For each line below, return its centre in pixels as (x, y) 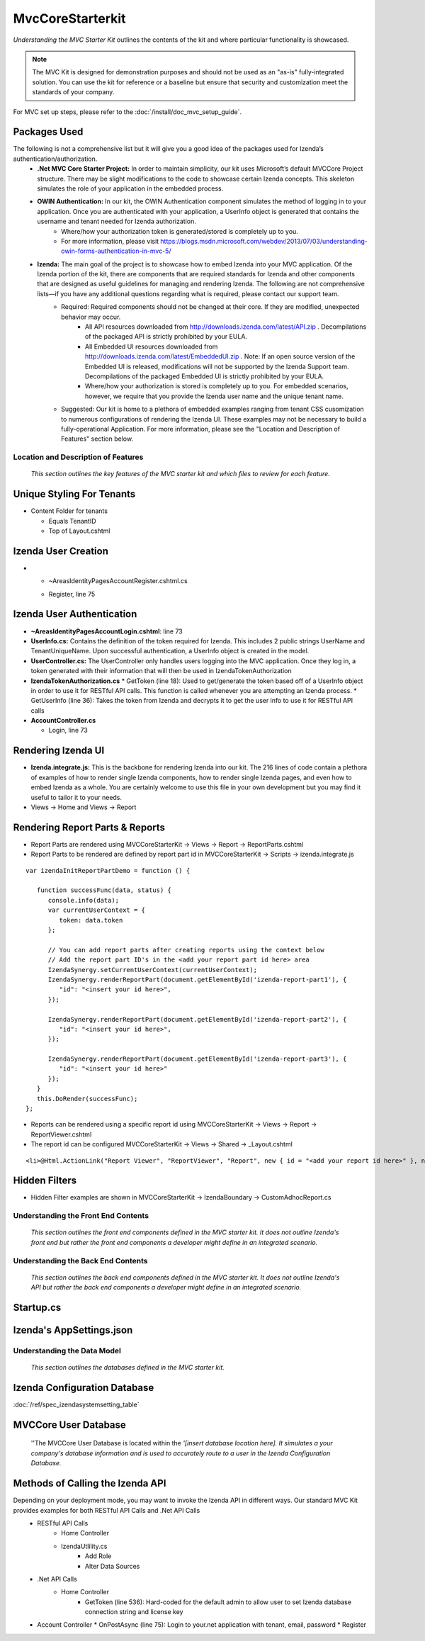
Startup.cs (37, 1307)
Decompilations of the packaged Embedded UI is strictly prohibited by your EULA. (205, 376)
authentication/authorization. (55, 159)
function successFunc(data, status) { (104, 890)
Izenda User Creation (61, 551)
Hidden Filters (45, 1181)
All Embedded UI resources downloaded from (152, 346)
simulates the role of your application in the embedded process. (130, 188)
